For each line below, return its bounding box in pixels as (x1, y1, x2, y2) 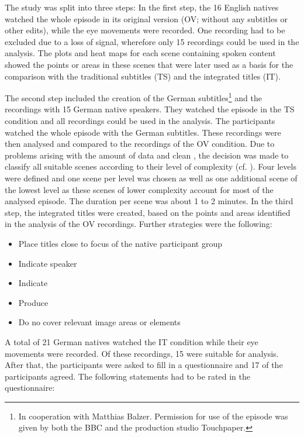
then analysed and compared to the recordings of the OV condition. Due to (5, 137, 275, 150)
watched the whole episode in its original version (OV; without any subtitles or (5, 12, 288, 25)
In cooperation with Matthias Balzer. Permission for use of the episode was (18, 410, 288, 422)
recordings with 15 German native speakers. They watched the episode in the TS (5, 103, 295, 115)
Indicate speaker (18, 257, 77, 269)
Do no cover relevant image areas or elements (18, 316, 181, 328)
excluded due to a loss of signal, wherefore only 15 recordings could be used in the (5, 35, 299, 47)
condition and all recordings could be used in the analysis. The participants (5, 115, 275, 126)
